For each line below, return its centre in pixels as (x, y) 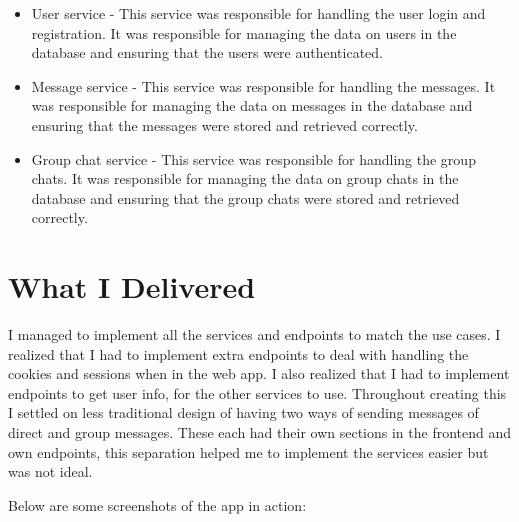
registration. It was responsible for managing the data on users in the (244, 32)
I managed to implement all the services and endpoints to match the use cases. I (254, 334)
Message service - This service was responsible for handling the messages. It (263, 85)
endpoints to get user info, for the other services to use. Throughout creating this (257, 392)
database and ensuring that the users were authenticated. (207, 52)
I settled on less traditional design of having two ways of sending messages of (243, 412)
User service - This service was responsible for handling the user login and (258, 13)
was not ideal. (50, 471)
